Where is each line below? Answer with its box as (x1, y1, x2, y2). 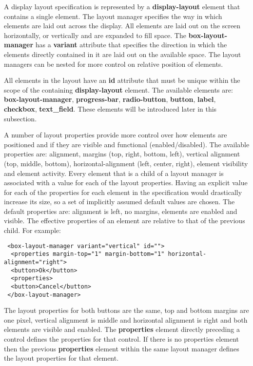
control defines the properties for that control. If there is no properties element (4, 334, 239, 344)
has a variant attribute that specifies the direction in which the (35, 39, 227, 50)
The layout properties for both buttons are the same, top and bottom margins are (4, 305, 249, 315)
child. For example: (4, 225, 61, 235)
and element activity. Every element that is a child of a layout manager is (4, 168, 224, 178)
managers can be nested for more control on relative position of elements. (4, 58, 223, 69)
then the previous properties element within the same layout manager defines (4, 343, 239, 353)
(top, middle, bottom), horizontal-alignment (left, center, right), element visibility (4, 158, 248, 168)
